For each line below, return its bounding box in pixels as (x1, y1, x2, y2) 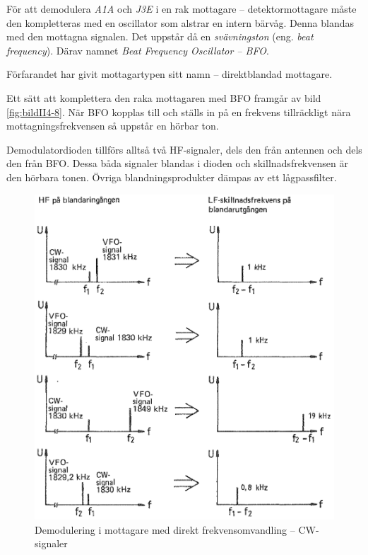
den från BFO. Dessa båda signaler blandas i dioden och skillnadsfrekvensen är (6, 156, 348, 171)
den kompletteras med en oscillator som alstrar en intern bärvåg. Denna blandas (6, 15, 354, 30)
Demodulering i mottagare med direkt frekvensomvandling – (35, 522, 295, 537)
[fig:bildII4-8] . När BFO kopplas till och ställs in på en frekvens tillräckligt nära (6, 104, 351, 119)
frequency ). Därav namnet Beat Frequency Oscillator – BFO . (6, 42, 269, 57)
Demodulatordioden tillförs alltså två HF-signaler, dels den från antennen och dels (6, 142, 362, 156)
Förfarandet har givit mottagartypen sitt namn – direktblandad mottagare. (6, 67, 333, 81)
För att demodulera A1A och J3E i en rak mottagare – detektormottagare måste (6, 1, 357, 16)
